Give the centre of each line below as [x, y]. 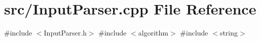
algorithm [153, 33]
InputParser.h [65, 33]
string [229, 33]
